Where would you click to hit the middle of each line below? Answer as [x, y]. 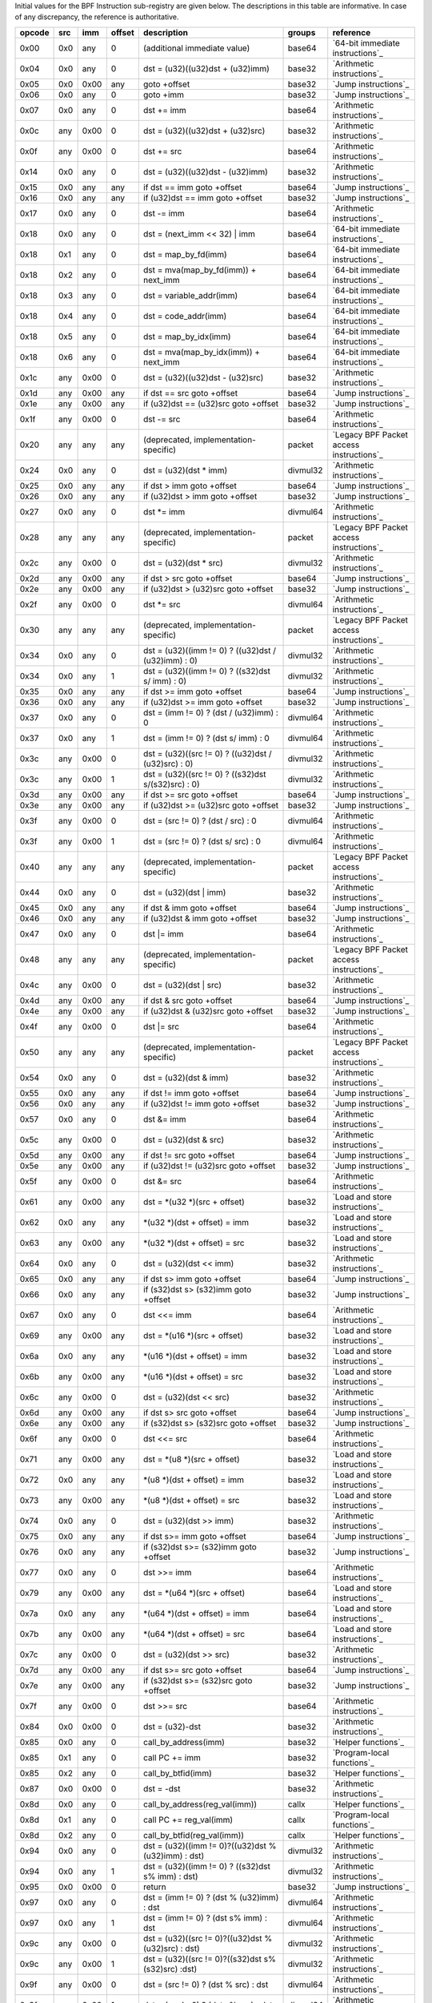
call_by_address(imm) [184, 1742]
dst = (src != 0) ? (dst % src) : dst [206, 1985]
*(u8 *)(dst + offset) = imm [193, 1480]
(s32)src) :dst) [170, 1969]
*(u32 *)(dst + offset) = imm [196, 1222]
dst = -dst [162, 1788]
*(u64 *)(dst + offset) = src [194, 1634]
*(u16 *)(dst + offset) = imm [195, 1356]
